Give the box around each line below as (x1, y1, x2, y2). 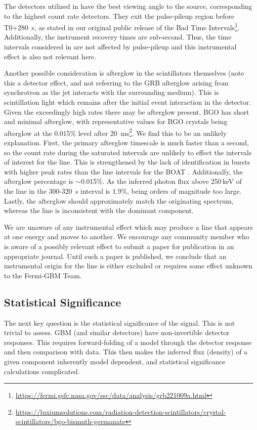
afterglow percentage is (4, 176, 74, 186)
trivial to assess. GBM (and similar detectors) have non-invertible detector (4, 327, 230, 338)
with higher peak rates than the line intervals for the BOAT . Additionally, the (4, 166, 243, 176)
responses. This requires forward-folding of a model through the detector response (4, 337, 252, 347)
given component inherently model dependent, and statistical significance (4, 356, 225, 366)
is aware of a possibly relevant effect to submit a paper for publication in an (4, 241, 234, 251)
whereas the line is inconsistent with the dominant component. (4, 205, 194, 215)
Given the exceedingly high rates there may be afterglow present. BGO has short (4, 106, 249, 117)
